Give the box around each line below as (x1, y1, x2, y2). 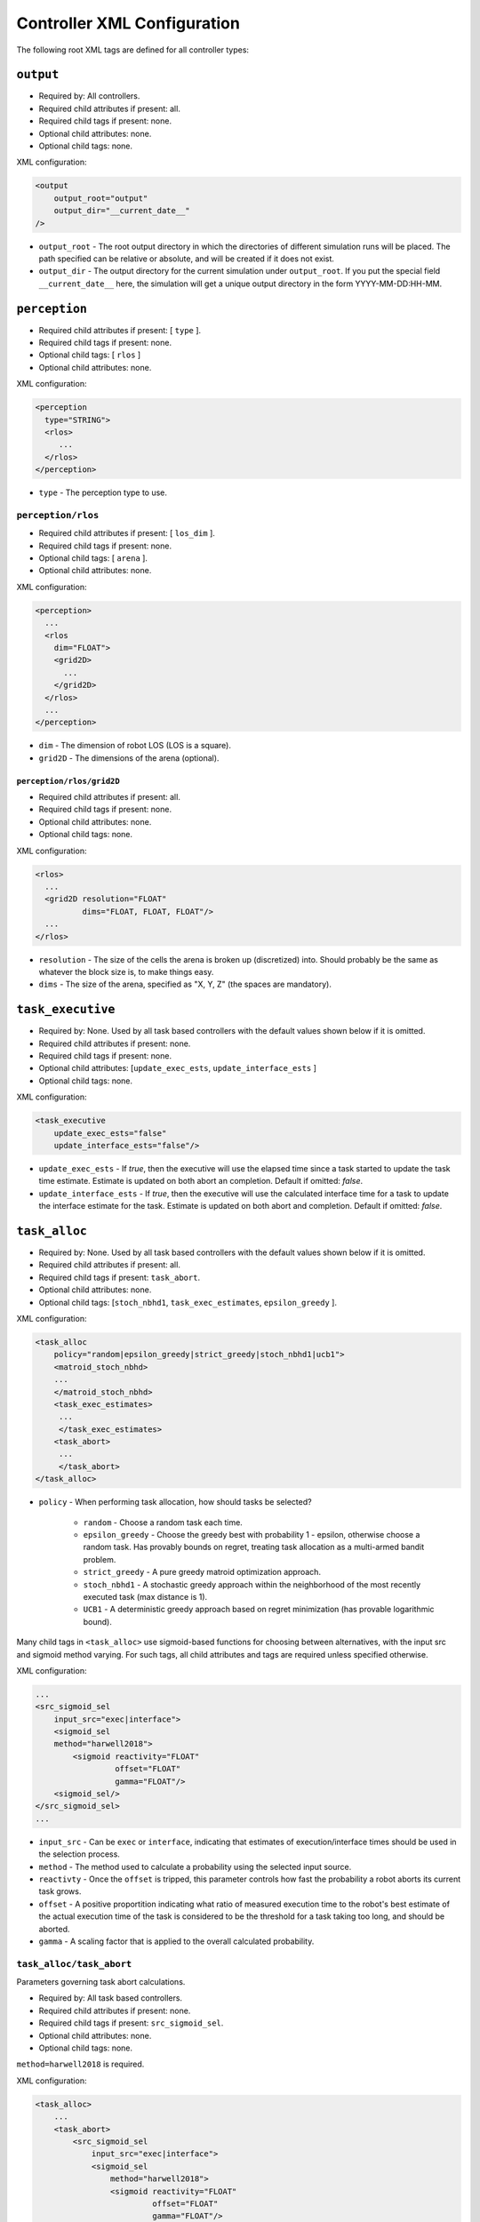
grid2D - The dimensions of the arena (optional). (38, 752, 220, 763)
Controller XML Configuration (16, 13, 240, 33)
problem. (83, 1554, 116, 1564)
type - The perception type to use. (38, 487, 168, 498)
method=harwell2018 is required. (16, 2058, 145, 2070)
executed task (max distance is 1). (83, 1591, 208, 1602)
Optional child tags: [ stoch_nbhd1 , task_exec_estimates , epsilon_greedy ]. (38, 1297, 338, 1307)
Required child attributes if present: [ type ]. (38, 324, 202, 335)
